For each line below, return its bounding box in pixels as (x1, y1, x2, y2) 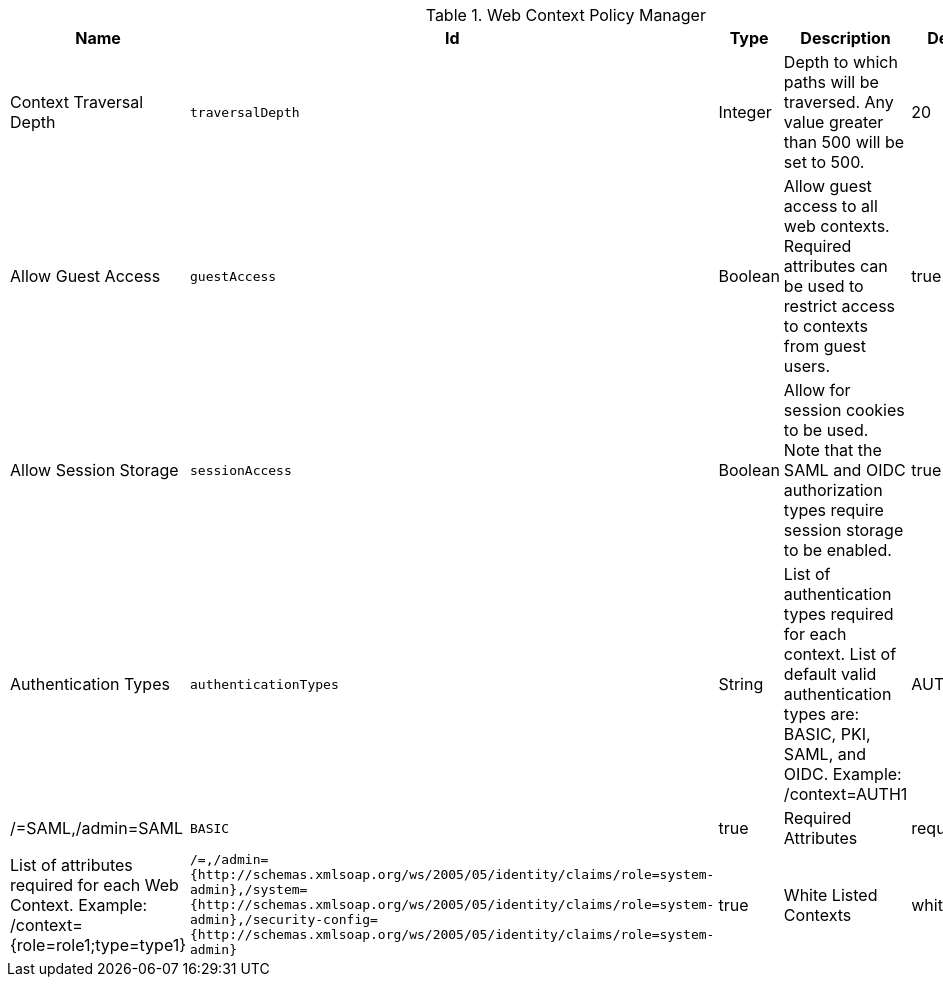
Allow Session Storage (10, 460, 179, 480)
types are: (783, 704, 860, 724)
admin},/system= (190, 882, 308, 897)
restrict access (783, 296, 896, 316)
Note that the (783, 440, 882, 460)
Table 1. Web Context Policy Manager (425, 5, 706, 25)
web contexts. (783, 216, 890, 236)
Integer (718, 102, 772, 122)
